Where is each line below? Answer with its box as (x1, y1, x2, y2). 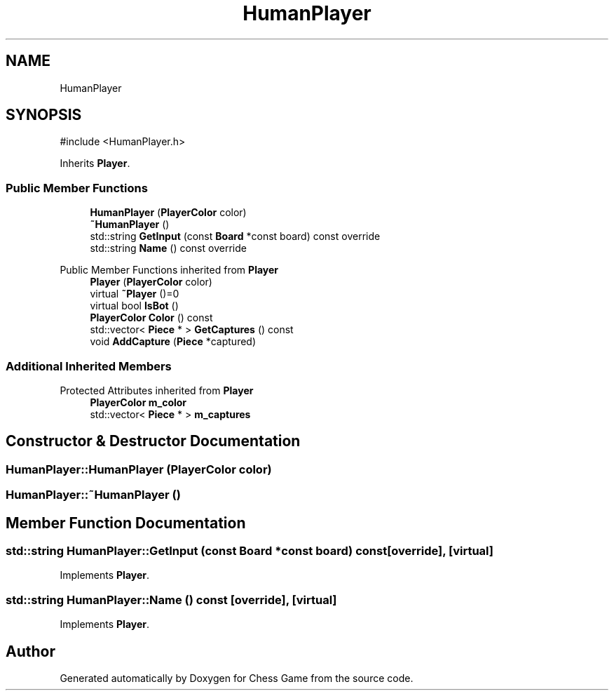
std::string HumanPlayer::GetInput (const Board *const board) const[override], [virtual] (6, 544, 493, 558)
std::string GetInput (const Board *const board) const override (90, 230, 381, 243)
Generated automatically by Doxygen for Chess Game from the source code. (60, 671, 414, 684)
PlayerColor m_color (90, 396, 187, 408)
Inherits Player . (60, 157, 130, 170)
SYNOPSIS (6, 106, 82, 124)
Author (6, 642, 55, 660)
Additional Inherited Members (6, 359, 172, 373)
